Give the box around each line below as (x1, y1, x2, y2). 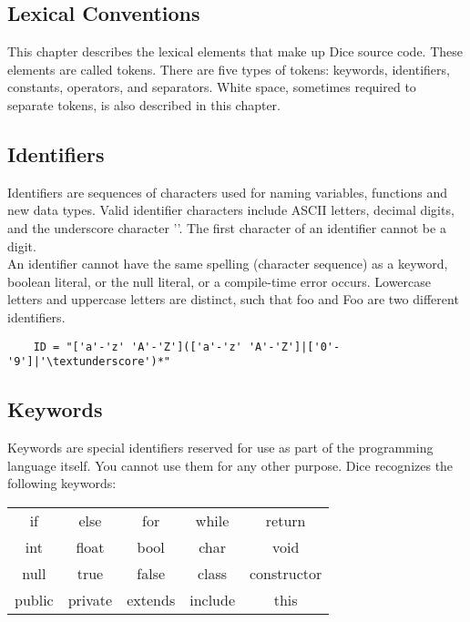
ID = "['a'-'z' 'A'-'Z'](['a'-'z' (33, 340, 242, 353)
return (265, 509, 306, 531)
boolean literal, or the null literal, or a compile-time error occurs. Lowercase (7, 271, 432, 291)
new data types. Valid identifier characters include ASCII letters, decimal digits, (7, 200, 455, 219)
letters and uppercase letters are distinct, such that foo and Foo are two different (7, 290, 459, 309)
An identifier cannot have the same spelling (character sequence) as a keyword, (7, 254, 448, 273)
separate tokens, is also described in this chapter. (7, 95, 281, 114)
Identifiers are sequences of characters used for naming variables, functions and (7, 182, 447, 201)
